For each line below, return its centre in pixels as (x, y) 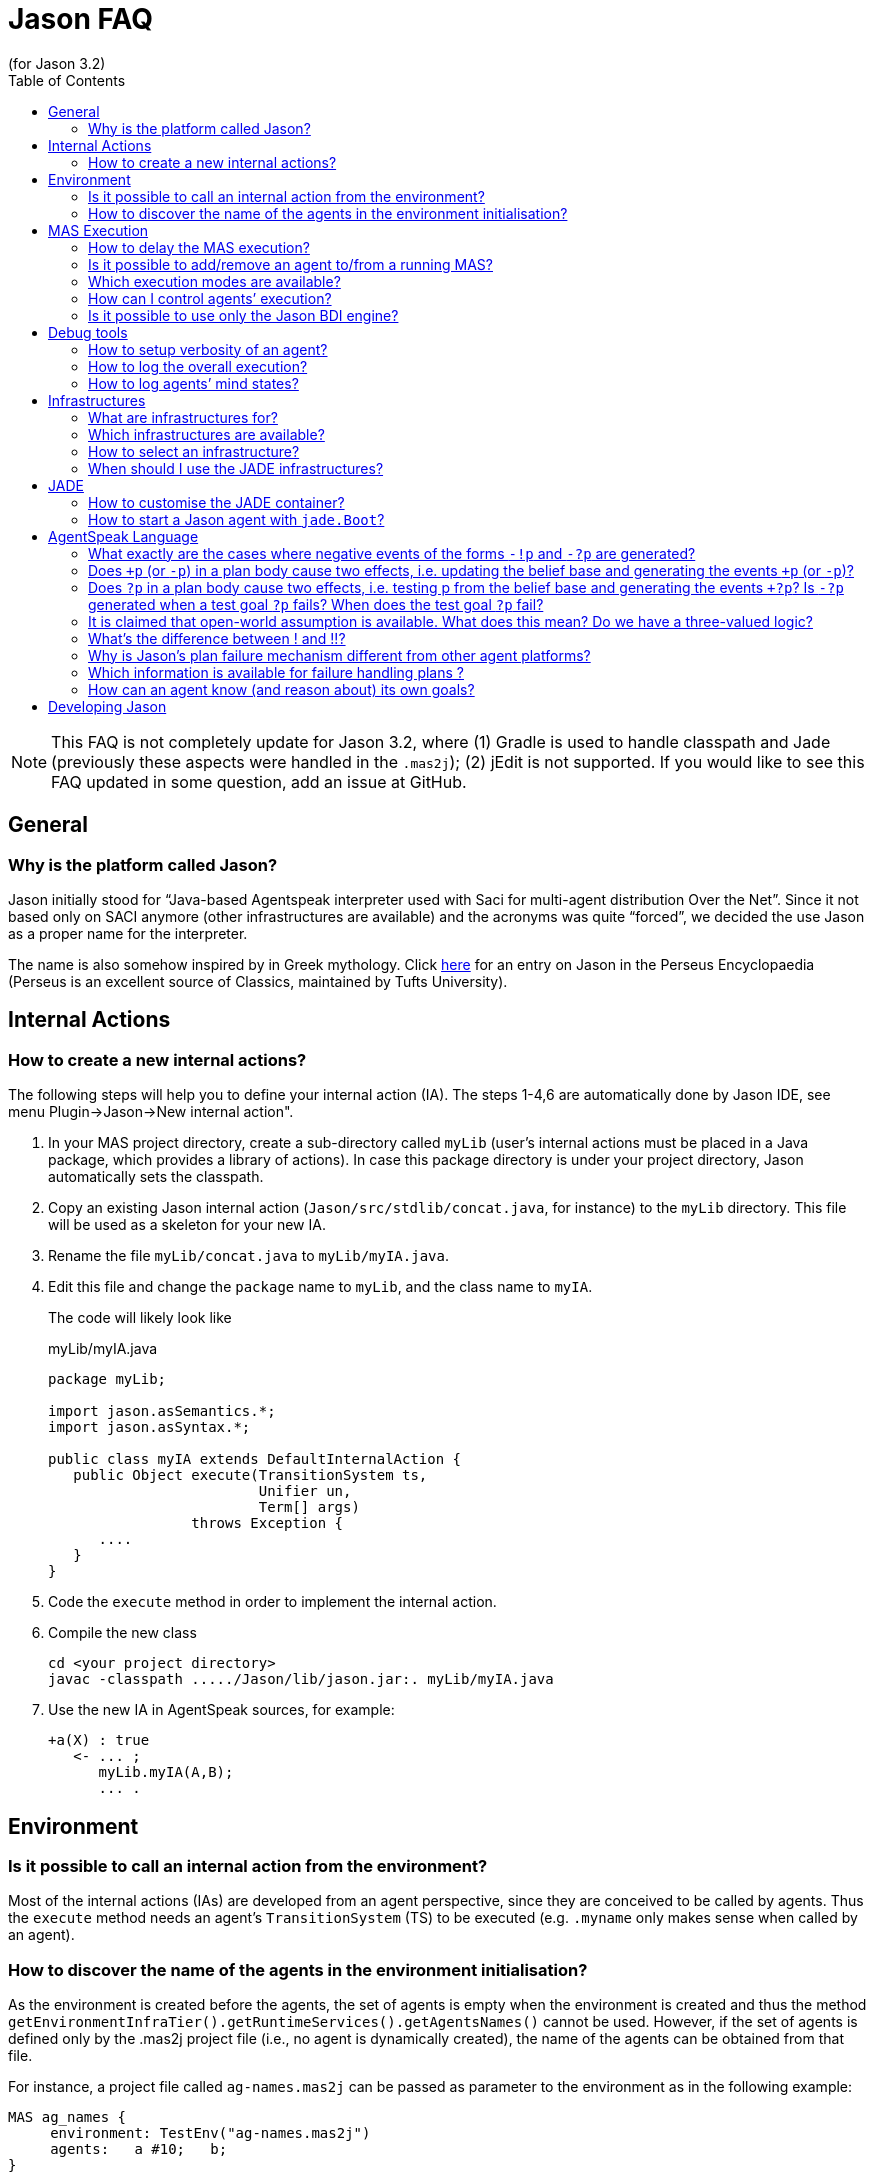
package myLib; (107, 1379)
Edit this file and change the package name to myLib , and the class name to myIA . (320, 1287)
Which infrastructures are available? (206, 434)
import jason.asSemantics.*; (162, 1411)
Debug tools (88, 332)
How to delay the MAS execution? (199, 247)
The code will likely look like (140, 1318)
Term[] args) (309, 1507)
